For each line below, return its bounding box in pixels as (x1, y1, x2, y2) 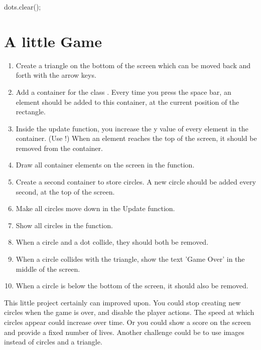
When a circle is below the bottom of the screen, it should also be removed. (16, 280, 248, 291)
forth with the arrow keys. (16, 70, 96, 80)
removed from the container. (16, 142, 103, 153)
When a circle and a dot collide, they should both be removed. (16, 237, 209, 247)
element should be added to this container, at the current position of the (16, 96, 239, 107)
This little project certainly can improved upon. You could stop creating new (4, 297, 241, 307)
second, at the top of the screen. (16, 186, 115, 197)
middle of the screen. (16, 263, 80, 274)
